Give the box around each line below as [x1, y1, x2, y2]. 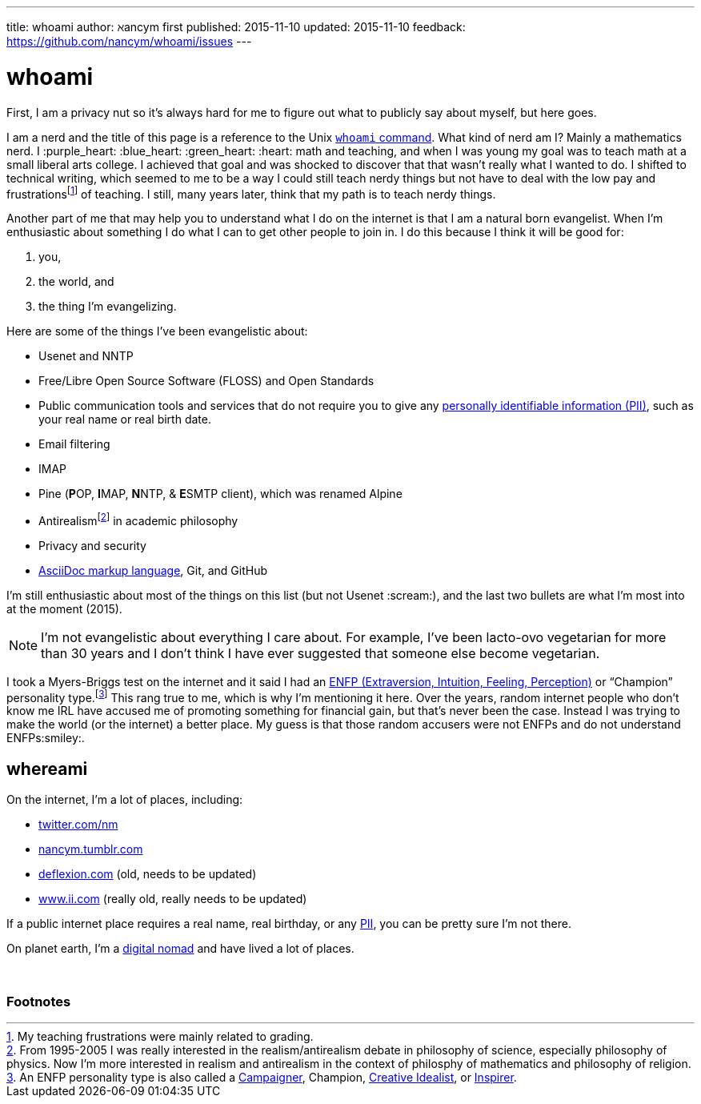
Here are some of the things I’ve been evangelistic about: [6, 324, 308, 339]
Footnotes [6, 993, 71, 1010]
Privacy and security [38, 538, 146, 552]
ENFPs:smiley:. [6, 731, 85, 745]
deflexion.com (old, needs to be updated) [38, 867, 257, 881]
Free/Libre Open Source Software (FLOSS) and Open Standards [38, 374, 375, 388]
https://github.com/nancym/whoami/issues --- [6, 34, 252, 48]
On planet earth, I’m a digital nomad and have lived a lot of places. [6, 941, 355, 956]
